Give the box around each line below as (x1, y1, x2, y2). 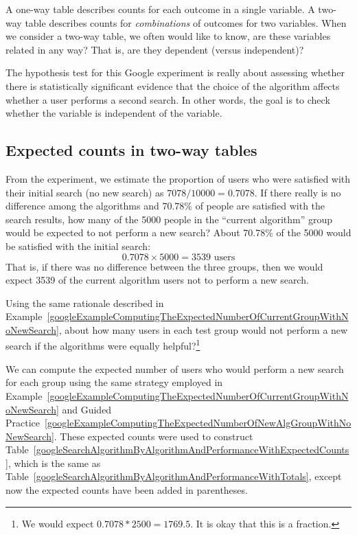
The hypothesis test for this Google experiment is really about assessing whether (5, 65, 345, 80)
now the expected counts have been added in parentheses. (5, 483, 248, 497)
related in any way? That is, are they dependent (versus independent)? (5, 42, 304, 56)
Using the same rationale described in (5, 295, 164, 310)
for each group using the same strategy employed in (5, 375, 223, 389)
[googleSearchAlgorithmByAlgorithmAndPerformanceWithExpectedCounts (33, 442, 349, 457)
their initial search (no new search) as (5, 185, 164, 199)
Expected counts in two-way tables (5, 139, 257, 161)
